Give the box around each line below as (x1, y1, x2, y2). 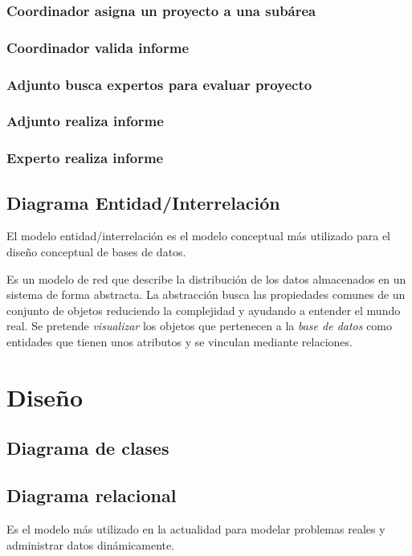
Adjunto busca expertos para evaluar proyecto (6, 74, 312, 94)
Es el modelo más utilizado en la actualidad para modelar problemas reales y (6, 520, 385, 537)
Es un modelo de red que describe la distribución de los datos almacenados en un (6, 270, 406, 287)
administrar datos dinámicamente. (6, 536, 175, 553)
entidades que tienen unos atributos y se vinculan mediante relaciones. (6, 333, 353, 350)
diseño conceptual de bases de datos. (6, 243, 186, 260)
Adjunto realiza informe (6, 111, 164, 131)
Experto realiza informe (6, 148, 164, 168)
